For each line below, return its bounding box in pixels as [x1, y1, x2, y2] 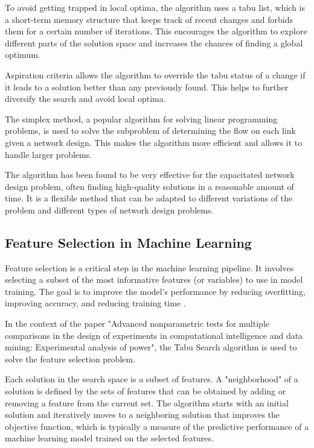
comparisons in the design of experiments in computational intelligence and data [5, 329, 303, 341]
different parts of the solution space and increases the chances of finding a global [5, 36, 303, 49]
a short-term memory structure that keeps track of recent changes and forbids [5, 13, 293, 25]
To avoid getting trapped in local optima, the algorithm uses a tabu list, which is [5, 1, 306, 13]
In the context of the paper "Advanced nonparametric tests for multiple [5, 317, 269, 330]
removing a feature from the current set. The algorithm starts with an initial [5, 396, 289, 409]
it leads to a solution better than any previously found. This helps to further [5, 80, 289, 93]
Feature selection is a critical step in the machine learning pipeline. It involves [5, 261, 294, 274]
